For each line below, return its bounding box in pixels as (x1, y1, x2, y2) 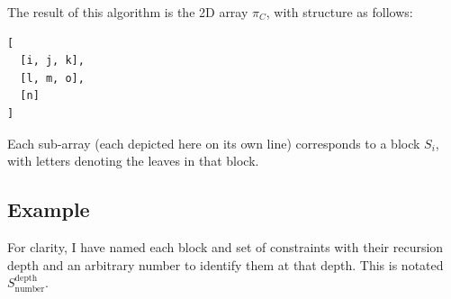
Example (7, 195, 90, 223)
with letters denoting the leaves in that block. (7, 151, 259, 170)
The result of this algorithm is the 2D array (7, 3, 248, 21)
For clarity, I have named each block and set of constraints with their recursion (7, 237, 444, 256)
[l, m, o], (20, 71, 85, 85)
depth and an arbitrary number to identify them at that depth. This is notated (7, 255, 444, 274)
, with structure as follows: (266, 3, 413, 21)
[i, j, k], (20, 54, 85, 68)
